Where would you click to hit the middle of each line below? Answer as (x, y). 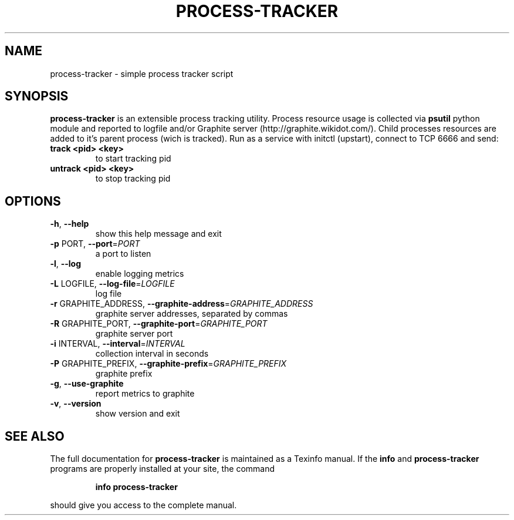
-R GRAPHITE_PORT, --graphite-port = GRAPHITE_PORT (159, 324)
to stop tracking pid (133, 179)
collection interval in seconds (152, 354)
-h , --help (70, 224)
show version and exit (138, 414)
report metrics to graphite (145, 394)
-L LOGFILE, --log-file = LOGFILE (112, 284)
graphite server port (134, 334)
